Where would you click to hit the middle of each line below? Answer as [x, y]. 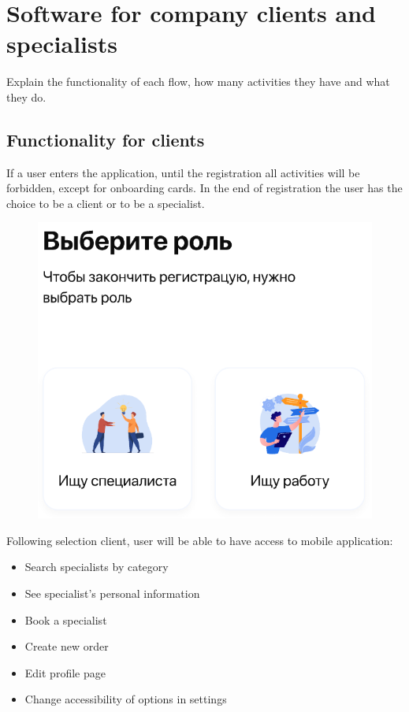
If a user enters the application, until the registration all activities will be [183, 172]
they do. [26, 96]
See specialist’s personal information [112, 593]
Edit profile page [65, 672]
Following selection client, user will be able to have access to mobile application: [200, 540]
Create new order [67, 646]
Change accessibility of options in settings [126, 699]
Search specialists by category [97, 567]
